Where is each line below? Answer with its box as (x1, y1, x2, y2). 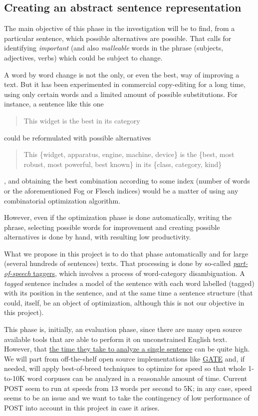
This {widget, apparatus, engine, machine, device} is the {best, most (23, 149, 235, 159)
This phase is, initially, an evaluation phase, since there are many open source (4, 324, 242, 334)
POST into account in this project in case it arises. (4, 402, 160, 412)
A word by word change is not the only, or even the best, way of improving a (4, 69, 240, 79)
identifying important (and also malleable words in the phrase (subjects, (4, 42, 224, 53)
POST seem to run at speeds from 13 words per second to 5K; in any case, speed (4, 382, 252, 393)
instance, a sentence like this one (4, 98, 104, 109)
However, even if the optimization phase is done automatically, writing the (4, 212, 232, 222)
